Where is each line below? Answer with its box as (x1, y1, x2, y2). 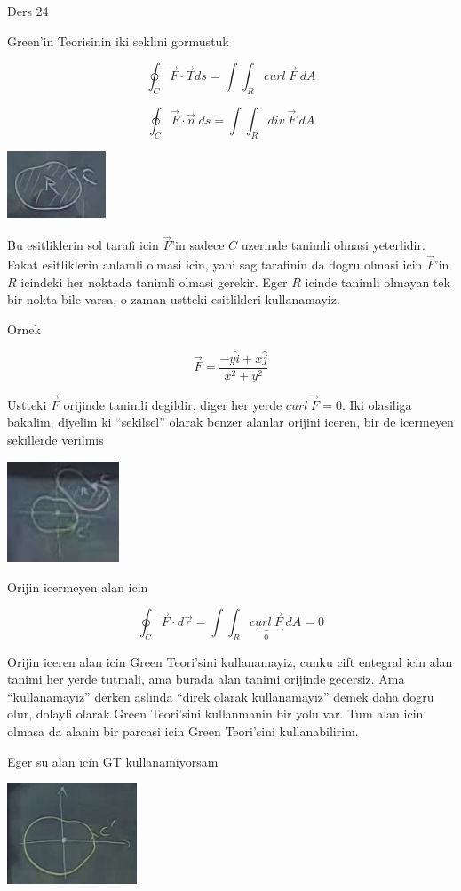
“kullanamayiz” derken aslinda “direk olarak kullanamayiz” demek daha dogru (7, 686, 434, 705)
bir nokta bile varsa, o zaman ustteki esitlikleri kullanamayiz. (7, 290, 340, 309)
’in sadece (171, 236, 225, 254)
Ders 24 (7, 2, 49, 20)
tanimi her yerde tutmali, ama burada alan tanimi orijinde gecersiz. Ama (7, 670, 405, 688)
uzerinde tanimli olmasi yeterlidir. (241, 236, 425, 254)
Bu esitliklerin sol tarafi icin (7, 236, 159, 254)
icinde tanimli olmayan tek (305, 272, 450, 291)
